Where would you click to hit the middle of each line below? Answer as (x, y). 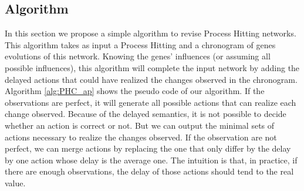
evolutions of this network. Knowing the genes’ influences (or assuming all (138, 56)
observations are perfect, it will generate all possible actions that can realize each (151, 102)
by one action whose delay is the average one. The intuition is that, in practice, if (151, 160)
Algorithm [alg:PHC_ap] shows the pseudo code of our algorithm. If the (135, 91)
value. (15, 182)
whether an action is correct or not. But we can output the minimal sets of (140, 125)
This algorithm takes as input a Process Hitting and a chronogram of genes (140, 44)
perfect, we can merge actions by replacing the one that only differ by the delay (148, 148)
